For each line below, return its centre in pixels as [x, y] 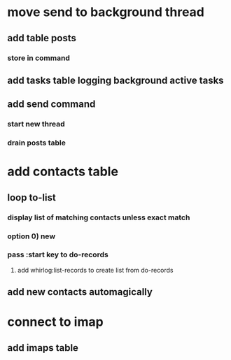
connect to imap [55, 322]
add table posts [42, 38]
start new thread [36, 124]
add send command [51, 105]
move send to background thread [106, 12]
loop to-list [31, 197]
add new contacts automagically [80, 292]
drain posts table [37, 143]
